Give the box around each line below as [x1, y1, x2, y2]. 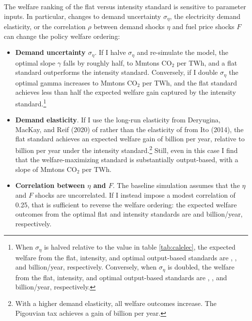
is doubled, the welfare [167, 262, 235, 272]
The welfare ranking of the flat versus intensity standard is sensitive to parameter [4, 1, 246, 11]
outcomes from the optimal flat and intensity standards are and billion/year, [15, 209, 243, 219]
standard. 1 [15, 97, 47, 108]
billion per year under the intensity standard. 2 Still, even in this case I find [15, 143, 238, 155]
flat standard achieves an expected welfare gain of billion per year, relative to [15, 134, 245, 144]
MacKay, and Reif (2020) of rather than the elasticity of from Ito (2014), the [15, 124, 244, 134]
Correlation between [15, 180, 85, 190]
